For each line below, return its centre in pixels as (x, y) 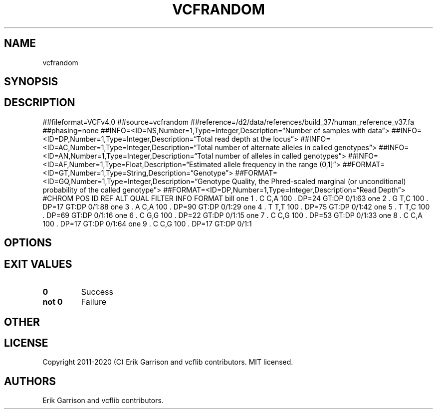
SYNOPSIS (31, 82)
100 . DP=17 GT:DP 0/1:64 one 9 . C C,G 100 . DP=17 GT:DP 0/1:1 (147, 223)
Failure (94, 302)
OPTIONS (28, 243)
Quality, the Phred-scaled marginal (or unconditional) (319, 181)
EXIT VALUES (38, 264)
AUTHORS (30, 381)
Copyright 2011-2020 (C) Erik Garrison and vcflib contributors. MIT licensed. (168, 362)
